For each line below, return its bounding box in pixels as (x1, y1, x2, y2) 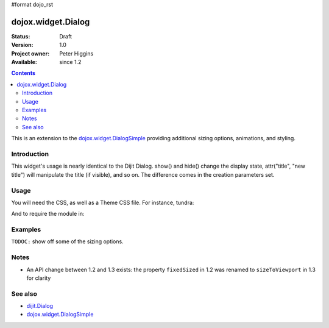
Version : (11, 41, 34, 49)
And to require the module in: (11, 210, 85, 218)
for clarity (26, 274, 51, 282)
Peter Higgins (59, 49, 94, 57)
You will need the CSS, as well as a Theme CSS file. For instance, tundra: (11, 199, 194, 206)
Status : (11, 32, 30, 40)
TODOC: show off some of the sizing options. (11, 238, 124, 245)
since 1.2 (59, 59, 82, 66)
